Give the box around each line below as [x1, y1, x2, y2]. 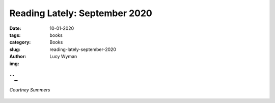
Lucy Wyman [49, 54, 77, 60]
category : [9, 39, 31, 45]
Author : [9, 54, 26, 60]
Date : [9, 25, 21, 31]
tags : [9, 32, 21, 38]
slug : [9, 46, 20, 53]
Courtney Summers [9, 87, 50, 93]
